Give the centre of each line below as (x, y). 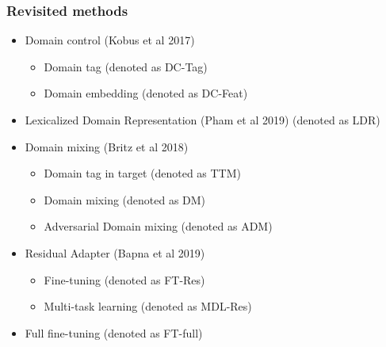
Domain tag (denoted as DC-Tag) (126, 66)
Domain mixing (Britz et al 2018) (107, 146)
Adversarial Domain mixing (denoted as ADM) (158, 226)
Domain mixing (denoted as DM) (125, 199)
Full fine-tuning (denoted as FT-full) (114, 332)
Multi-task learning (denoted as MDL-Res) (148, 306)
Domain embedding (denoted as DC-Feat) (146, 93)
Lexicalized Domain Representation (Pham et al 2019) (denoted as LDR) (203, 120)
